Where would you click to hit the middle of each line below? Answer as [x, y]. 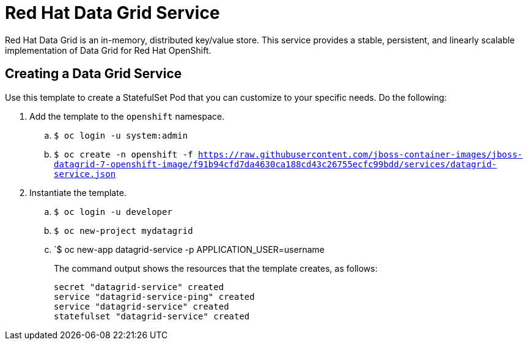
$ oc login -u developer [113, 212]
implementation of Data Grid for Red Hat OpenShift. [108, 50]
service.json [85, 174]
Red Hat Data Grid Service [112, 13]
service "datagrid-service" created [141, 306]
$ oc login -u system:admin [121, 135]
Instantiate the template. [78, 192]
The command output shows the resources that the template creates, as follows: [216, 268]
